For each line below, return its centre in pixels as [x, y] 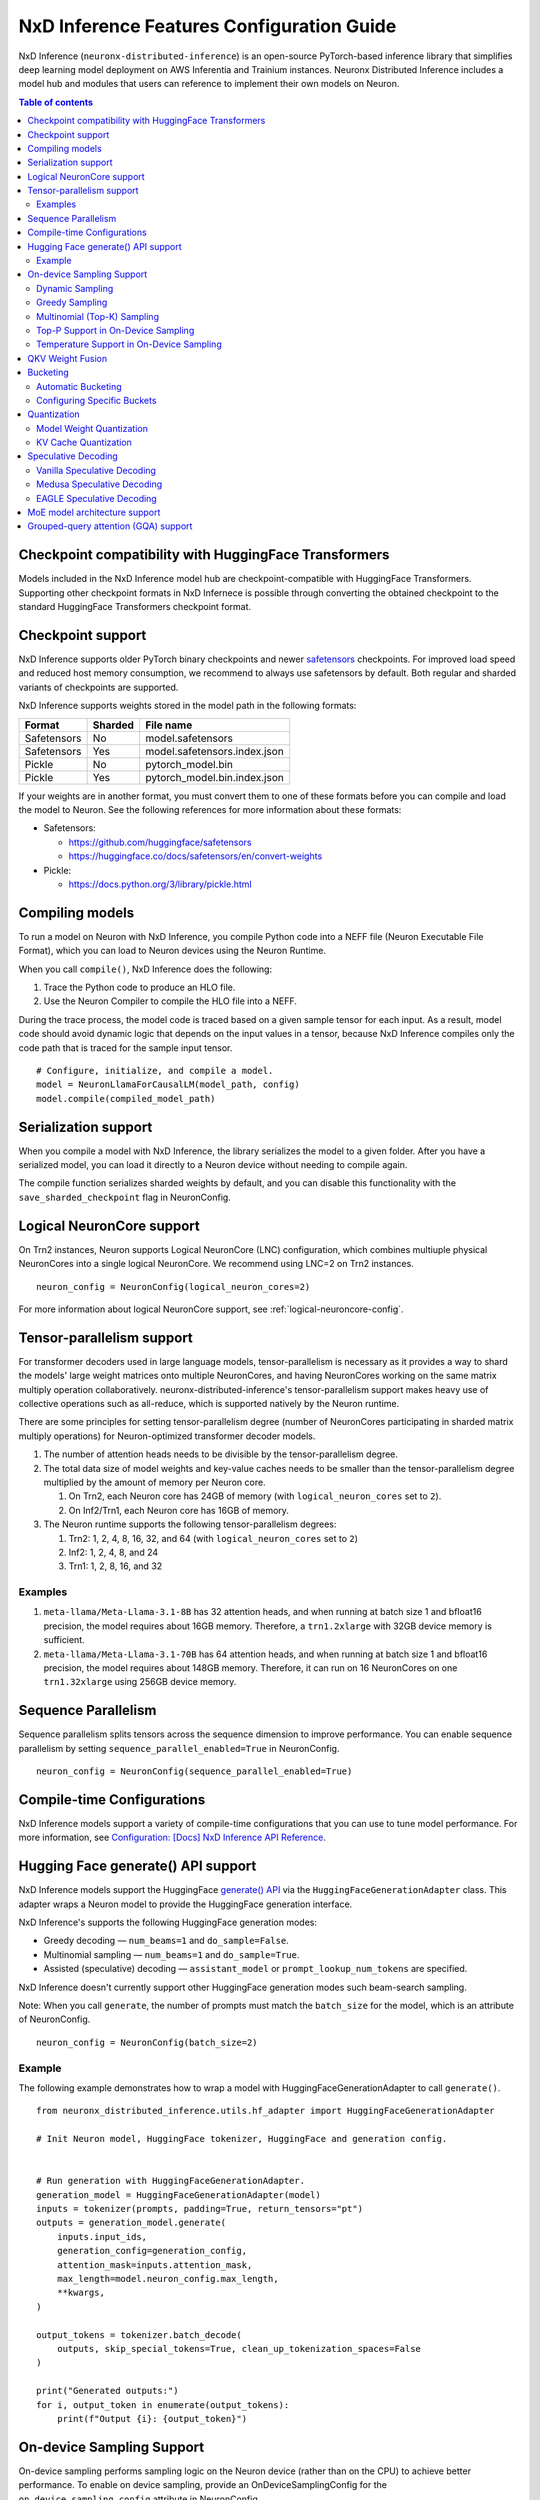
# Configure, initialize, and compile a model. [155, 1070]
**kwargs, [80, 2293]
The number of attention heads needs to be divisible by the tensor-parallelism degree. [221, 1454]
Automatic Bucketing [79, 386]
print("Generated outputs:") [107, 2391]
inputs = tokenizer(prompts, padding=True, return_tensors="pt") [200, 2209]
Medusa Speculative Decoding [99, 484]
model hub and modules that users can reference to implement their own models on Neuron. [209, 84]
